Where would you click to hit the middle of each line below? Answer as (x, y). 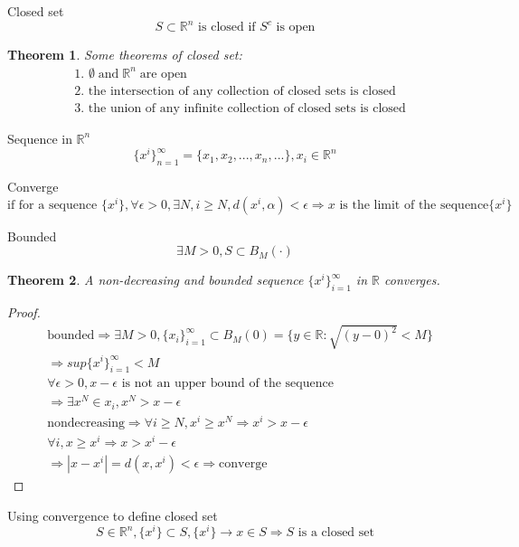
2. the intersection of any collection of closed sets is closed (235, 91)
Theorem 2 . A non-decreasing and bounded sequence (156, 280)
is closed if (227, 28)
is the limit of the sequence (414, 205)
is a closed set (336, 533)
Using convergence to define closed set (113, 515)
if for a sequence (52, 205)
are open (163, 74)
